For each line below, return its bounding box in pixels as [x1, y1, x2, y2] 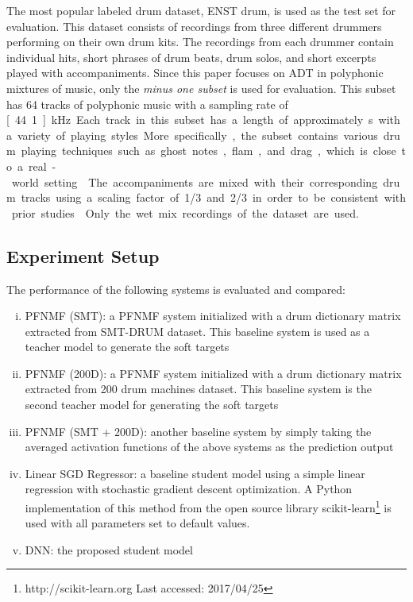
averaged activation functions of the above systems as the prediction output [25, 438, 394, 455]
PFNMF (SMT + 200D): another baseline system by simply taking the [25, 423, 372, 439]
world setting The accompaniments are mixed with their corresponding [11, 173, 378, 190]
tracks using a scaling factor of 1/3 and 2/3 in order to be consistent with [21, 189, 407, 206]
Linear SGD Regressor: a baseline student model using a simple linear [25, 465, 365, 481]
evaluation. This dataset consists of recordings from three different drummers [6, 17, 382, 34]
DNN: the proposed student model [25, 541, 193, 558]
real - [28, 157, 56, 174]
